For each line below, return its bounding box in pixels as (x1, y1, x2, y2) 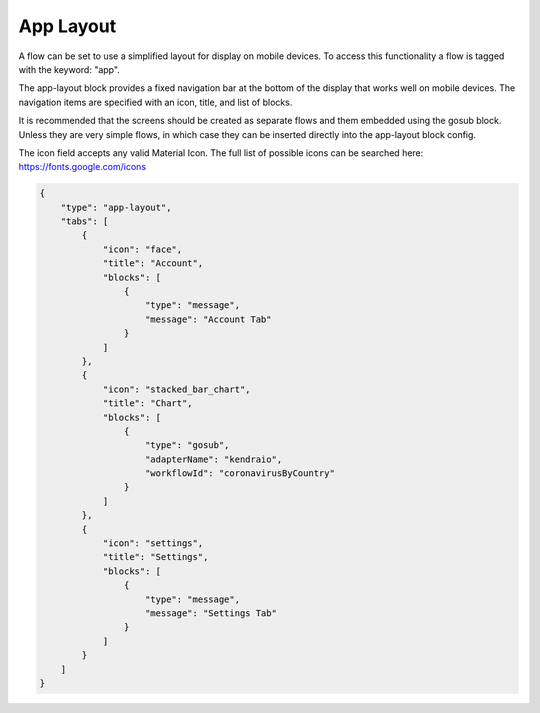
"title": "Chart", (102, 398, 194, 409)
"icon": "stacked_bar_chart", (102, 383, 251, 395)
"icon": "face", (102, 243, 183, 255)
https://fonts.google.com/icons (18, 161, 147, 173)
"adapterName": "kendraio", (145, 453, 283, 465)
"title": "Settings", (102, 551, 209, 563)
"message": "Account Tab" (145, 313, 272, 325)
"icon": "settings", (102, 538, 204, 549)
